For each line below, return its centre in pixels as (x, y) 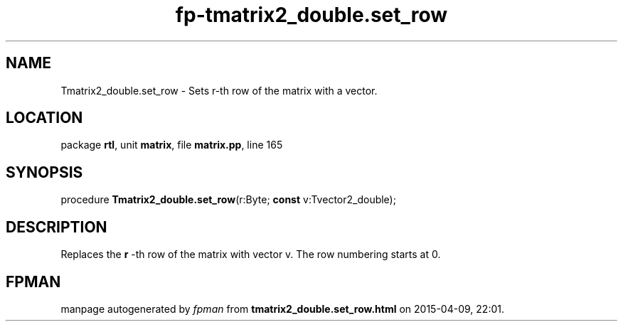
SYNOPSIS (44, 172)
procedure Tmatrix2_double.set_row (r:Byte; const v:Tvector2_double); (228, 200)
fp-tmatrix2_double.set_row (311, 15)
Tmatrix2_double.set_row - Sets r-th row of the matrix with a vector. (219, 90)
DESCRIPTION (57, 227)
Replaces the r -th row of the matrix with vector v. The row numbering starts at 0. (251, 254)
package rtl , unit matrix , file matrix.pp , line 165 (172, 145)
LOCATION (44, 118)
